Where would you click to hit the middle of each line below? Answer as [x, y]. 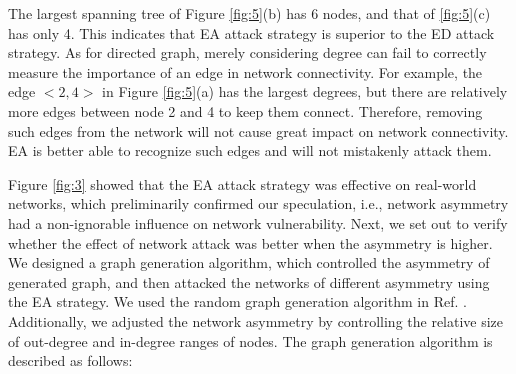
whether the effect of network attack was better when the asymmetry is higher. [250, 242]
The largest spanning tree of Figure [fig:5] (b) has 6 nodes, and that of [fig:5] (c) [249, 13]
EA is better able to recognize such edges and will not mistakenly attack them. [250, 150]
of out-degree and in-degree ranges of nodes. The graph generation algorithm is [250, 340]
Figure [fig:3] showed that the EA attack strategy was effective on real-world [242, 183]
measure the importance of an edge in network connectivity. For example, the [245, 71]
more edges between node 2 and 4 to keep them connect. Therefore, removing [245, 110]
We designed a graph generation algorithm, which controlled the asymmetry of [249, 262]
